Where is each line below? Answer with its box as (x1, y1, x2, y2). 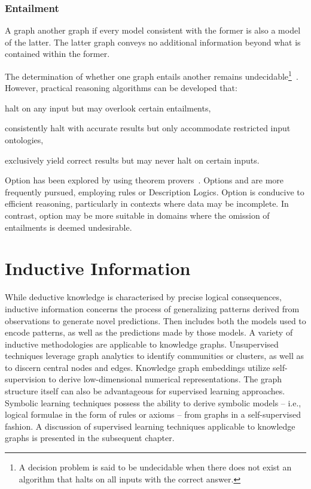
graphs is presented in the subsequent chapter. (5, 431, 175, 444)
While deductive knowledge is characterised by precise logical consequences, (5, 291, 282, 303)
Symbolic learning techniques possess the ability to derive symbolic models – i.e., (5, 396, 301, 409)
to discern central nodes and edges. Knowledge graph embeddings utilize (5, 361, 270, 373)
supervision (5, 373, 46, 385)
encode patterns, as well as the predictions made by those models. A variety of (5, 326, 293, 339)
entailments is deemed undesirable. (5, 221, 132, 233)
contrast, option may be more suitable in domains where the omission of (5, 209, 270, 221)
